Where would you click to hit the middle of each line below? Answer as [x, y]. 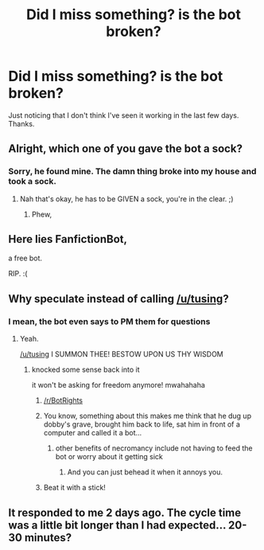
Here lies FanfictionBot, [68, 239]
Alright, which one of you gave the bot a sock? [125, 149]
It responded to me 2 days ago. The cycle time [125, 512]
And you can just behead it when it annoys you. [145, 472]
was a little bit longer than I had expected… [117, 525]
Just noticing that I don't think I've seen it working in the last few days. [124, 115]
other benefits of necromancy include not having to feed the [154, 448]
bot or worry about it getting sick [109, 457]
